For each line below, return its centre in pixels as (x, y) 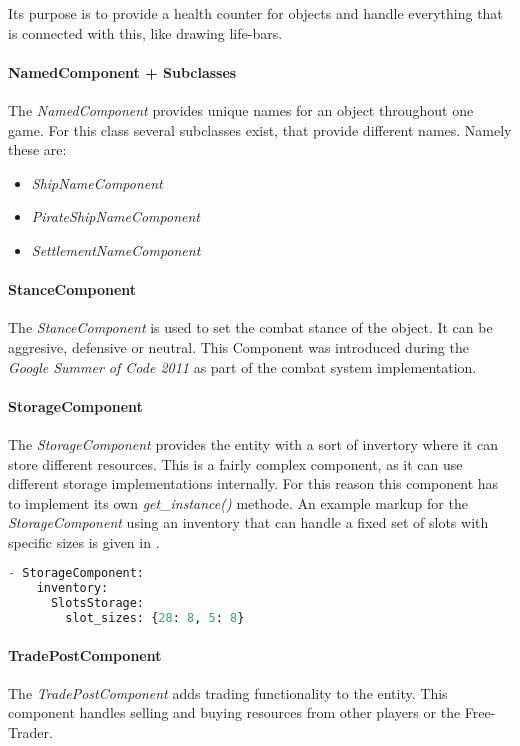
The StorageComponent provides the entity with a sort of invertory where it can (253, 443)
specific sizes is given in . (84, 541)
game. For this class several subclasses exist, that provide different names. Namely (260, 129)
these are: (37, 149)
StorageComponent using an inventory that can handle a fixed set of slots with (248, 522)
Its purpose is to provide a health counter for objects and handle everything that (255, 13)
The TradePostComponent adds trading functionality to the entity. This (228, 692)
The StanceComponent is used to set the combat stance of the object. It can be (250, 327)
